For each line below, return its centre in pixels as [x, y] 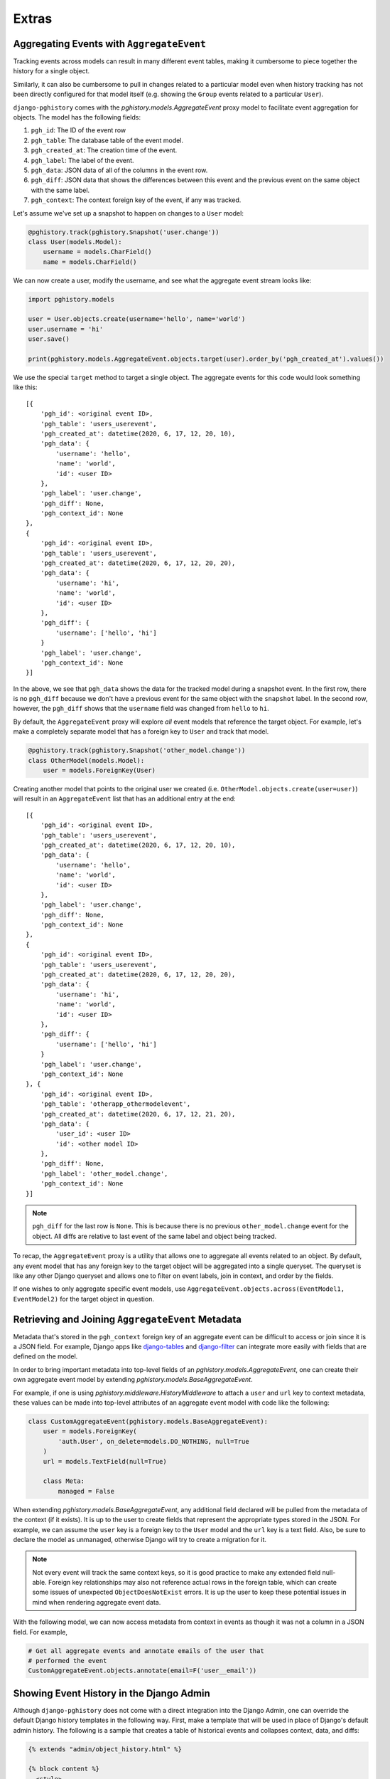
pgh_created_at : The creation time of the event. [104, 150]
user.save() [49, 339]
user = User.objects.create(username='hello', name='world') [137, 319]
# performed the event [67, 1661]
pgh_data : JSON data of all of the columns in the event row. [119, 170]
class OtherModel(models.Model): [86, 760]
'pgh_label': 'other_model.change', [104, 1173]
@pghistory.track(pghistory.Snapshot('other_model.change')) [137, 750]
